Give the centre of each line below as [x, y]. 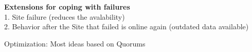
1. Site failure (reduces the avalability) [65, 16]
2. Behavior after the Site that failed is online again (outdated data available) [127, 27]
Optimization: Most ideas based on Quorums [75, 43]
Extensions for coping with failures [67, 7]
